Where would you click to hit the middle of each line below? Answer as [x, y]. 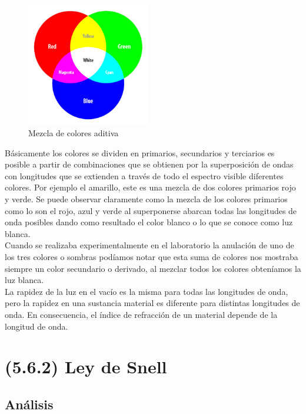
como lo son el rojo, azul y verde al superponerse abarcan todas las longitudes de [151, 210]
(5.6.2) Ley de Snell [86, 367]
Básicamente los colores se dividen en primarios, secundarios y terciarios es [140, 152]
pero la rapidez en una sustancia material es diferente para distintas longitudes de [152, 303]
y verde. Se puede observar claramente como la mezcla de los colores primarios [146, 199]
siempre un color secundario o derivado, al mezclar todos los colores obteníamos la [153, 268]
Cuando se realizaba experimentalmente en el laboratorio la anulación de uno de [149, 245]
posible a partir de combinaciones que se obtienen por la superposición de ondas [149, 164]
